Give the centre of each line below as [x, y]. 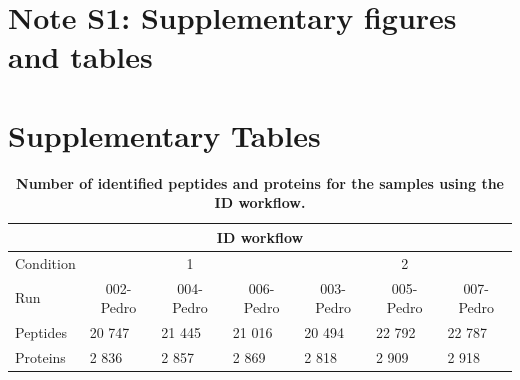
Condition [45, 262]
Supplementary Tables [164, 134]
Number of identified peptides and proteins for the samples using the [260, 182]
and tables [80, 56]
